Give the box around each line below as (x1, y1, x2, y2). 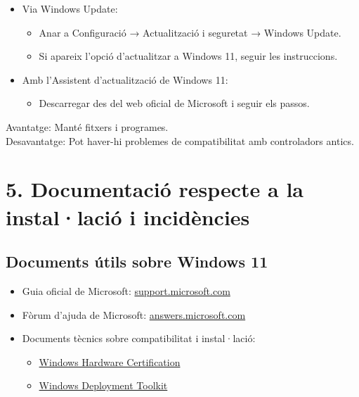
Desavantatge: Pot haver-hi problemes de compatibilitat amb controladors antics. (6, 133, 354, 148)
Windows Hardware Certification (39, 354, 181, 369)
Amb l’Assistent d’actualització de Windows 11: (22, 72, 228, 87)
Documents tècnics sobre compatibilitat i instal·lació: (22, 331, 256, 346)
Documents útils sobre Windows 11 (6, 251, 268, 272)
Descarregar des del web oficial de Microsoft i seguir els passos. (39, 96, 310, 111)
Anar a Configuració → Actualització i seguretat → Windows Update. (39, 25, 341, 39)
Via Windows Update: (22, 1, 118, 15)
